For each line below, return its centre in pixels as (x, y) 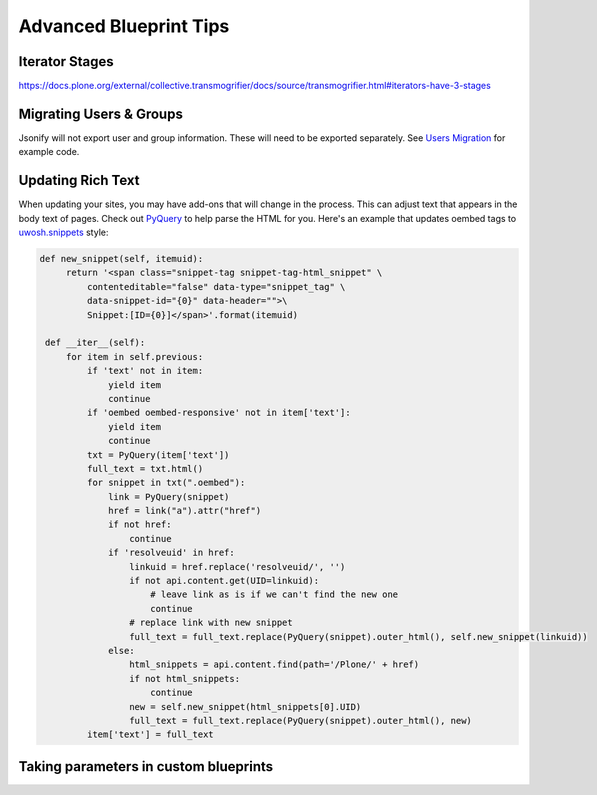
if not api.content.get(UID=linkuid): (224, 581)
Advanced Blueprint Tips (124, 26)
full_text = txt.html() (145, 468)
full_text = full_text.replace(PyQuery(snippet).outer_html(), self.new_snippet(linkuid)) (358, 636)
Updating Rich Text (79, 180)
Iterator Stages (66, 61)
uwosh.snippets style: (63, 232)
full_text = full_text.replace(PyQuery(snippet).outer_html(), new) (300, 720)
